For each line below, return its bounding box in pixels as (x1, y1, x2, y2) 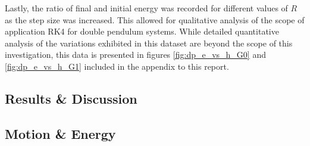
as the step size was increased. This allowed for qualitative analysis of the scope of (5, 13, 305, 26)
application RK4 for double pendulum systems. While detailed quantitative (5, 25, 279, 38)
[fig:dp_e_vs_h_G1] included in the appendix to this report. (5, 60, 229, 72)
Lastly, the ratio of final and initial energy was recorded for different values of (5, 2, 288, 14)
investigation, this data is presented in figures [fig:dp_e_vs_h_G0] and (5, 48, 266, 61)
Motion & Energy (5, 124, 116, 142)
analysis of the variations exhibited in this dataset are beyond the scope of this (5, 36, 293, 49)
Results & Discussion (5, 89, 137, 107)
